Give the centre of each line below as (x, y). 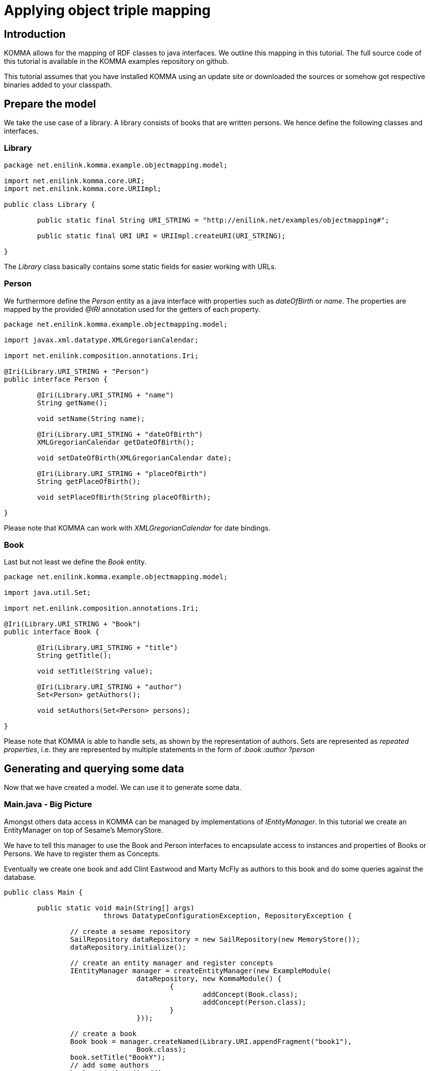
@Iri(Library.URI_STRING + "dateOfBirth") (120, 434)
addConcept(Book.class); (250, 994)
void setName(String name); (91, 418)
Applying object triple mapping (107, 10)
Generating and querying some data (94, 768)
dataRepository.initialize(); (128, 947)
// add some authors (110, 1065)
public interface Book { (52, 632)
